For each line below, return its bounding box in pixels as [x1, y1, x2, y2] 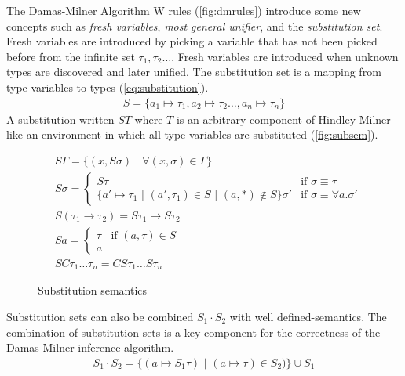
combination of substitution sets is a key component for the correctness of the [6, 324, 381, 340]
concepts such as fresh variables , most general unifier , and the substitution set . [6, 17, 383, 34]
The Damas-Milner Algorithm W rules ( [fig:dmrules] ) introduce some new [6, 2, 361, 18]
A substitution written [6, 110, 115, 127]
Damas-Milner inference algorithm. [6, 339, 174, 356]
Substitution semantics [38, 282, 148, 298]
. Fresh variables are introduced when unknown [171, 48, 399, 64]
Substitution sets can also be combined [6, 308, 194, 324]
